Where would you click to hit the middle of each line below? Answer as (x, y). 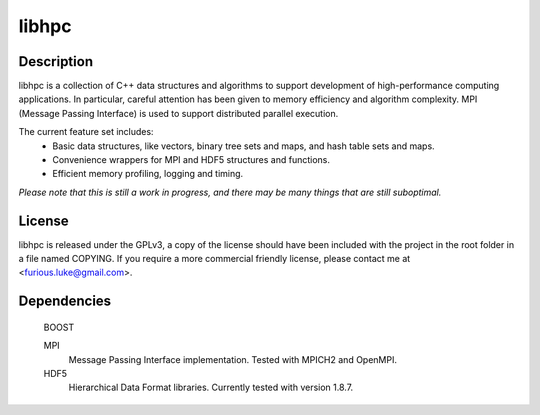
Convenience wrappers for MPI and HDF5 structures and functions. (191, 160)
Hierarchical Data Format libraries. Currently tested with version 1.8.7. (211, 387)
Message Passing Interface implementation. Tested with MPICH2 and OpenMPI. (232, 359)
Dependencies (65, 301)
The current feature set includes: (86, 132)
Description (56, 61)
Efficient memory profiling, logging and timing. (148, 174)
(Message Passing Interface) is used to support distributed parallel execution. (178, 113)
